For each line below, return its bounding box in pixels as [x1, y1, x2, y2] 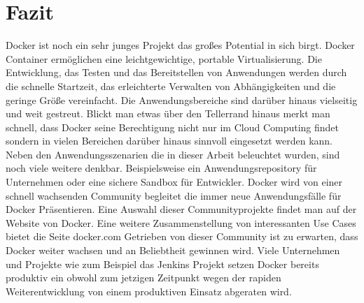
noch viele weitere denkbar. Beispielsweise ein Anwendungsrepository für [6, 161, 317, 175]
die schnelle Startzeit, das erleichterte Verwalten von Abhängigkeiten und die [6, 78, 336, 93]
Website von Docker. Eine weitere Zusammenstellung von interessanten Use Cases [6, 215, 356, 230]
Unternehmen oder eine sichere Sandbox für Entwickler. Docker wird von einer [6, 175, 343, 189]
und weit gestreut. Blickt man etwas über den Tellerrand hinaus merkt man [6, 106, 330, 121]
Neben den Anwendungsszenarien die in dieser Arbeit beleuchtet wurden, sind [6, 147, 340, 161]
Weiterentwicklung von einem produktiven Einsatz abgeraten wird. [6, 283, 292, 298]
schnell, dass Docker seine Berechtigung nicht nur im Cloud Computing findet [6, 119, 339, 134]
